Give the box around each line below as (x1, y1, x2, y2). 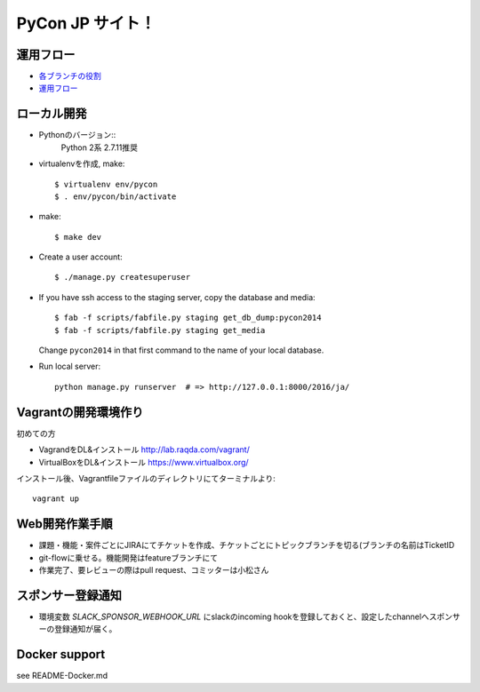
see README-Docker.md (16, 671, 108, 681)
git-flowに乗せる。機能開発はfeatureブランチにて (38, 552, 218, 563)
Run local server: (38, 361, 101, 372)
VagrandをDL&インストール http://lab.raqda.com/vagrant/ (38, 444, 251, 455)
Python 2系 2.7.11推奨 (60, 142, 138, 153)
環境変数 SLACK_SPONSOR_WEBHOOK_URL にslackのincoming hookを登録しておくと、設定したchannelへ (38, 611, 430, 622)
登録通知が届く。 (53, 624, 117, 634)
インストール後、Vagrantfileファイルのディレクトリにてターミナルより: (16, 473, 276, 483)
